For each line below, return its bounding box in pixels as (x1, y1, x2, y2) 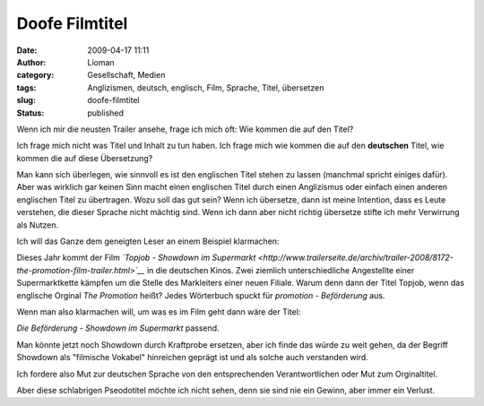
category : (16, 70, 55, 81)
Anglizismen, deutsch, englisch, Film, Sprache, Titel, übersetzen (87, 82, 324, 93)
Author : (16, 56, 47, 67)
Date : (16, 45, 38, 56)
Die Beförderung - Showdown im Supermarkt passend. (16, 323, 220, 333)
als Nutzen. (16, 220, 58, 230)
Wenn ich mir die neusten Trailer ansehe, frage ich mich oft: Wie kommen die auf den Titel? (16, 124, 354, 134)
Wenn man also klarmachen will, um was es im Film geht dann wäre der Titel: (16, 306, 301, 317)
